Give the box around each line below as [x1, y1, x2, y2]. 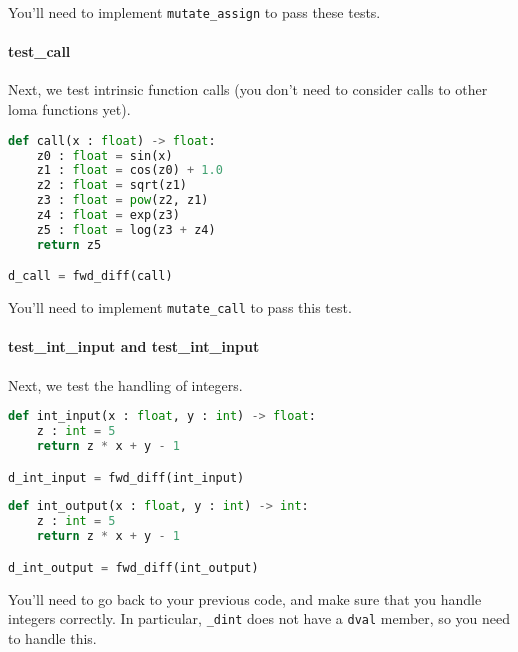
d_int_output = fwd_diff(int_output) [8, 560, 259, 575]
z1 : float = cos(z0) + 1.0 [36, 163, 223, 178]
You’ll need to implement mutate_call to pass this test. [8, 297, 352, 318]
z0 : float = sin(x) [36, 148, 173, 163]
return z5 [36, 237, 102, 252]
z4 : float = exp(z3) [36, 208, 180, 223]
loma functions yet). [8, 99, 131, 120]
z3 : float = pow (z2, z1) [36, 193, 209, 208]
